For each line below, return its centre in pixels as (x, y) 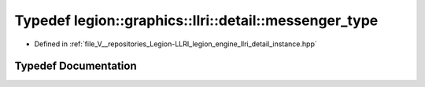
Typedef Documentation (76, 66)
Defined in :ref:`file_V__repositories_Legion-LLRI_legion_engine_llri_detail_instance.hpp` (176, 44)
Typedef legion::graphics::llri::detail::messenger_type (196, 20)
